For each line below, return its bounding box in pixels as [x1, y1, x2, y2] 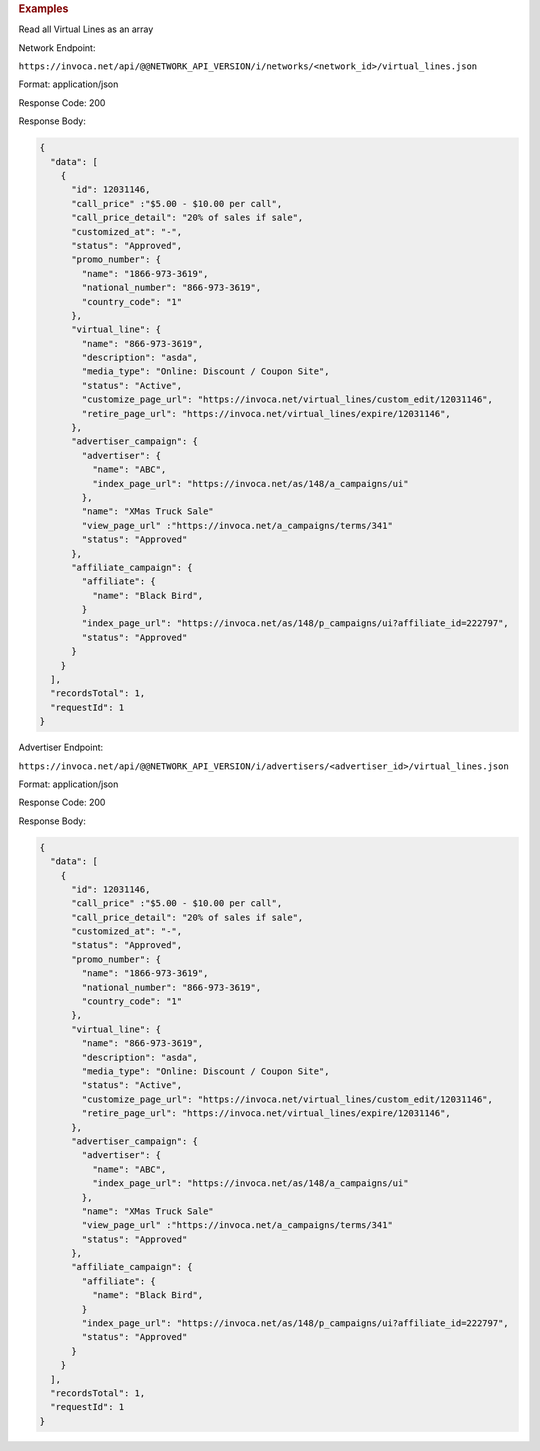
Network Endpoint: [18, 41, 96, 54]
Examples [18, 2, 69, 15]
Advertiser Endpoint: [18, 741, 104, 754]
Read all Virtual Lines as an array [18, 23, 154, 35]
